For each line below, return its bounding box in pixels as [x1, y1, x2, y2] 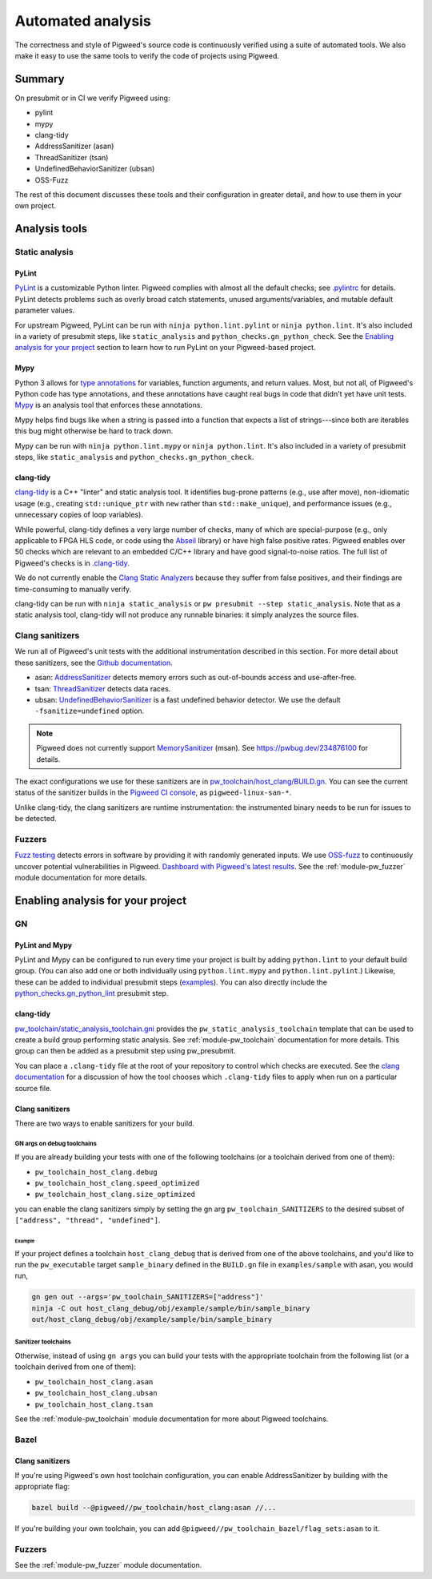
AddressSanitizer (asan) [34, 141, 114, 151]
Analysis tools [14, 222, 88, 236]
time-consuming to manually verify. [14, 584, 132, 594]
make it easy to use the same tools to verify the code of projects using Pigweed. [14, 50, 280, 60]
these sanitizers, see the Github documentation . [14, 658, 173, 667]
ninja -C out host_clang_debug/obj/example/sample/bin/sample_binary [31, 1303, 310, 1313]
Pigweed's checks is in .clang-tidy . [14, 558, 130, 568]
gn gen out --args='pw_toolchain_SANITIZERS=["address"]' [31, 1292, 264, 1302]
